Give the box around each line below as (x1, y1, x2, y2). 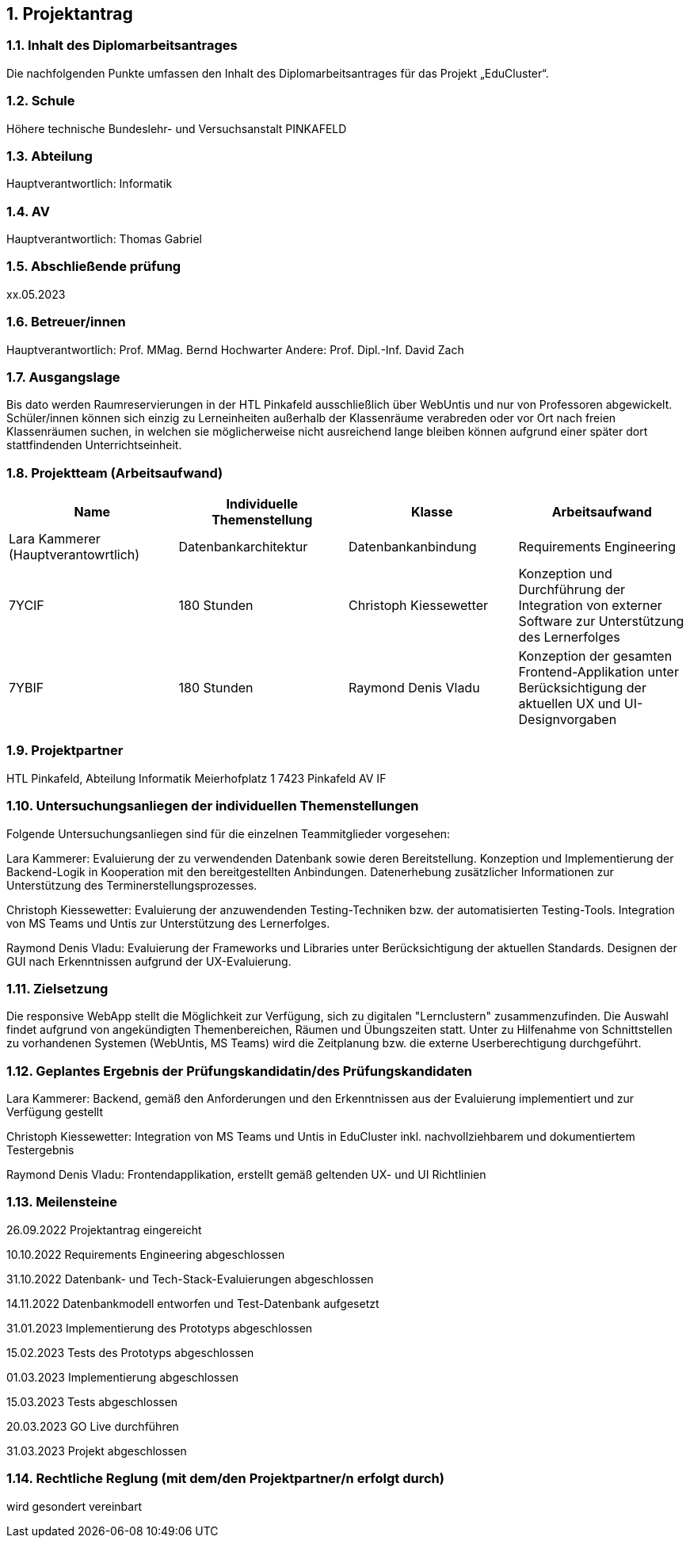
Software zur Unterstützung (518, 613, 684, 630)
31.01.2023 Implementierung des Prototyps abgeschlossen (6, 1321, 313, 1335)
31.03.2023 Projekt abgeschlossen (6, 1443, 187, 1458)
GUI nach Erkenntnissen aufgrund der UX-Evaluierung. (6, 954, 292, 968)
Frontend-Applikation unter (518, 664, 679, 681)
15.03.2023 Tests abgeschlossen (6, 1394, 178, 1409)
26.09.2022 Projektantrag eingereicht (6, 1222, 202, 1237)
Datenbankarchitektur (178, 539, 308, 555)
